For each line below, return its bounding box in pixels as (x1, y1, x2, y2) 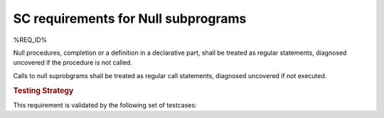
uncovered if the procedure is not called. (13, 58, 133, 67)
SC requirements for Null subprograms (13, 11, 247, 26)
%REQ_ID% (13, 36, 48, 44)
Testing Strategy (13, 85, 74, 95)
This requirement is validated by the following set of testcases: (13, 100, 197, 109)
